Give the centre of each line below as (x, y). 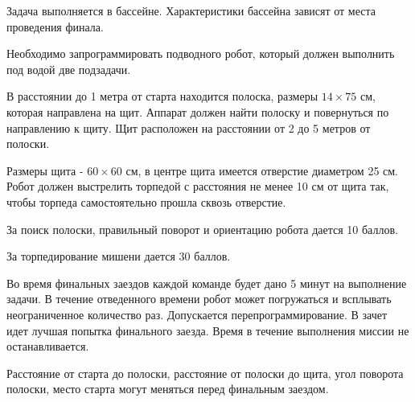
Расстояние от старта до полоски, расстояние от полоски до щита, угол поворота (205, 373)
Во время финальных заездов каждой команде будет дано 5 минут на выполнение (207, 283)
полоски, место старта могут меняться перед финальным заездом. (168, 389)
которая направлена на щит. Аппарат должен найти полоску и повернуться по (198, 111)
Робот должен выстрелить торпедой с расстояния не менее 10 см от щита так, (198, 186)
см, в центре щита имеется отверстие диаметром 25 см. (262, 170)
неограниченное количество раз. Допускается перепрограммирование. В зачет (197, 314)
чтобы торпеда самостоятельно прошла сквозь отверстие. (146, 201)
